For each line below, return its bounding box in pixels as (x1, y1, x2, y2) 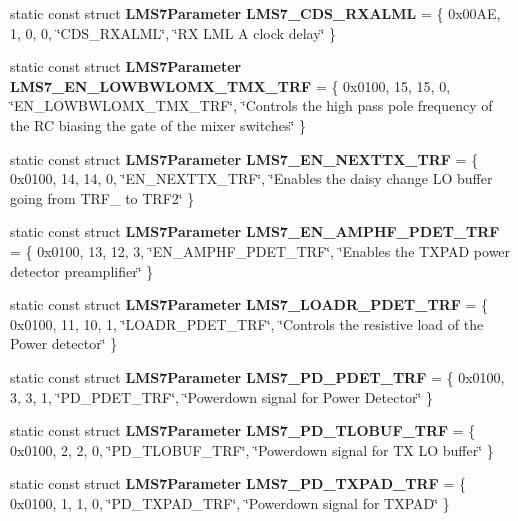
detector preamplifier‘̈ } (10, 260, 154, 281)
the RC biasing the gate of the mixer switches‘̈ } (10, 114, 306, 135)
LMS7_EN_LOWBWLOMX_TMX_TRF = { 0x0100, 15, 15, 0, (10, 75, 451, 96)
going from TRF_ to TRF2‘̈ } (10, 187, 195, 208)
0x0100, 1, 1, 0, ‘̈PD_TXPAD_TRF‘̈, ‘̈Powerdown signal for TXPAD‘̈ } (10, 492, 450, 513)
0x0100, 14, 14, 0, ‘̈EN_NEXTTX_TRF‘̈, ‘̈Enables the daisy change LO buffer (10, 168, 493, 189)
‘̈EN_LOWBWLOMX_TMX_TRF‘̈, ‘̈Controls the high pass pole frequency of (10, 95, 493, 116)
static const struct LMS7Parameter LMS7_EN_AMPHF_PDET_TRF (10, 221, 500, 242)
